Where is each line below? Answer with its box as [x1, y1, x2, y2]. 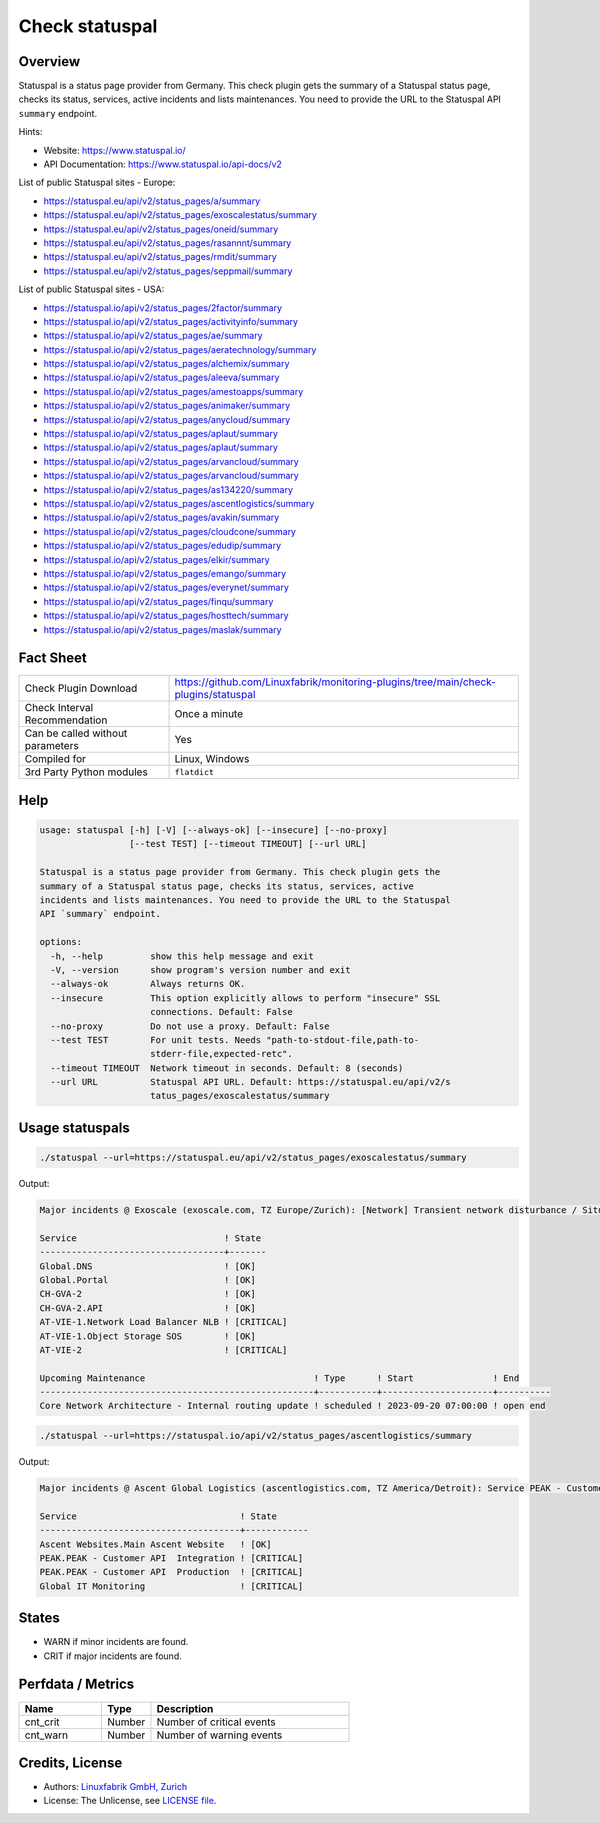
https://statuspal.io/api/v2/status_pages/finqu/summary [43, 595, 274, 607]
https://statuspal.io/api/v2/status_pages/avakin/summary [43, 511, 280, 524]
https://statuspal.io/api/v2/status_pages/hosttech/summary [43, 610, 289, 622]
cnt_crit [24, 1715, 60, 1729]
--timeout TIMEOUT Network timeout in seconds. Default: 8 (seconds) [50, 1062, 404, 1074]
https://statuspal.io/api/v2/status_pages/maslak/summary [43, 623, 282, 635]
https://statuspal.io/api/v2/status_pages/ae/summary [43, 330, 264, 342]
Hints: [18, 126, 43, 138]
